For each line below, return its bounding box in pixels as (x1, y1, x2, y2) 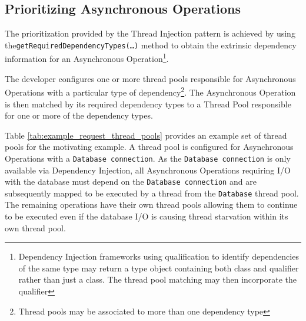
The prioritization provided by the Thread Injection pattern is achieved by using (5, 27, 295, 40)
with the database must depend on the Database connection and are (5, 175, 257, 188)
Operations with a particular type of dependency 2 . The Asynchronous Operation (5, 84, 296, 98)
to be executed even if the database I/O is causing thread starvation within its (5, 210, 288, 222)
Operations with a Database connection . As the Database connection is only (5, 152, 291, 164)
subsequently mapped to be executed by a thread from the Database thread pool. (5, 186, 299, 199)
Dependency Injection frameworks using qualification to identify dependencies (18, 250, 299, 263)
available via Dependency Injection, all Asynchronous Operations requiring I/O (5, 163, 291, 176)
